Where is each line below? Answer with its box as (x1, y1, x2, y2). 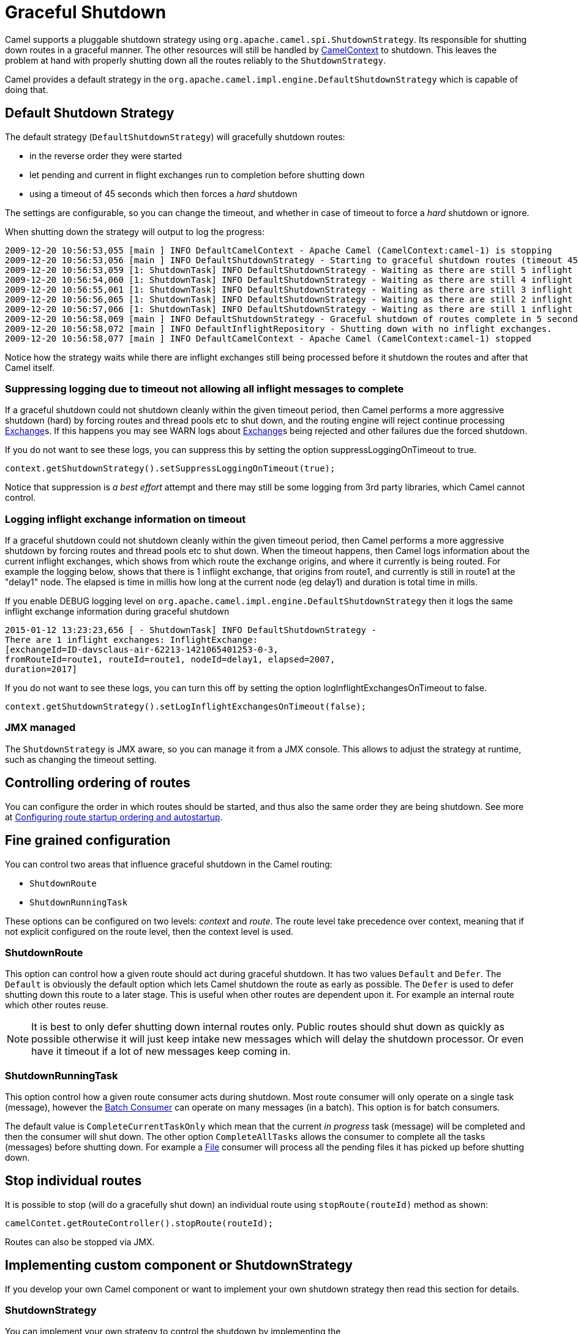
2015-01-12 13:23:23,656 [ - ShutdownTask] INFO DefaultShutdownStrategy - (5, 625, 377, 635)
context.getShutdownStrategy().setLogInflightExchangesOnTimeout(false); (5, 702, 367, 712)
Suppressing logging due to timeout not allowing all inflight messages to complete (5, 382, 404, 395)
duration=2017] (5, 664, 78, 675)
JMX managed (5, 721, 76, 734)
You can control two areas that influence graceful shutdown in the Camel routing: (5, 858, 332, 869)
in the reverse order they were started (29, 150, 182, 161)
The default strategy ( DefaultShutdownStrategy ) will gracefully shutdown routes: (5, 131, 345, 142)
